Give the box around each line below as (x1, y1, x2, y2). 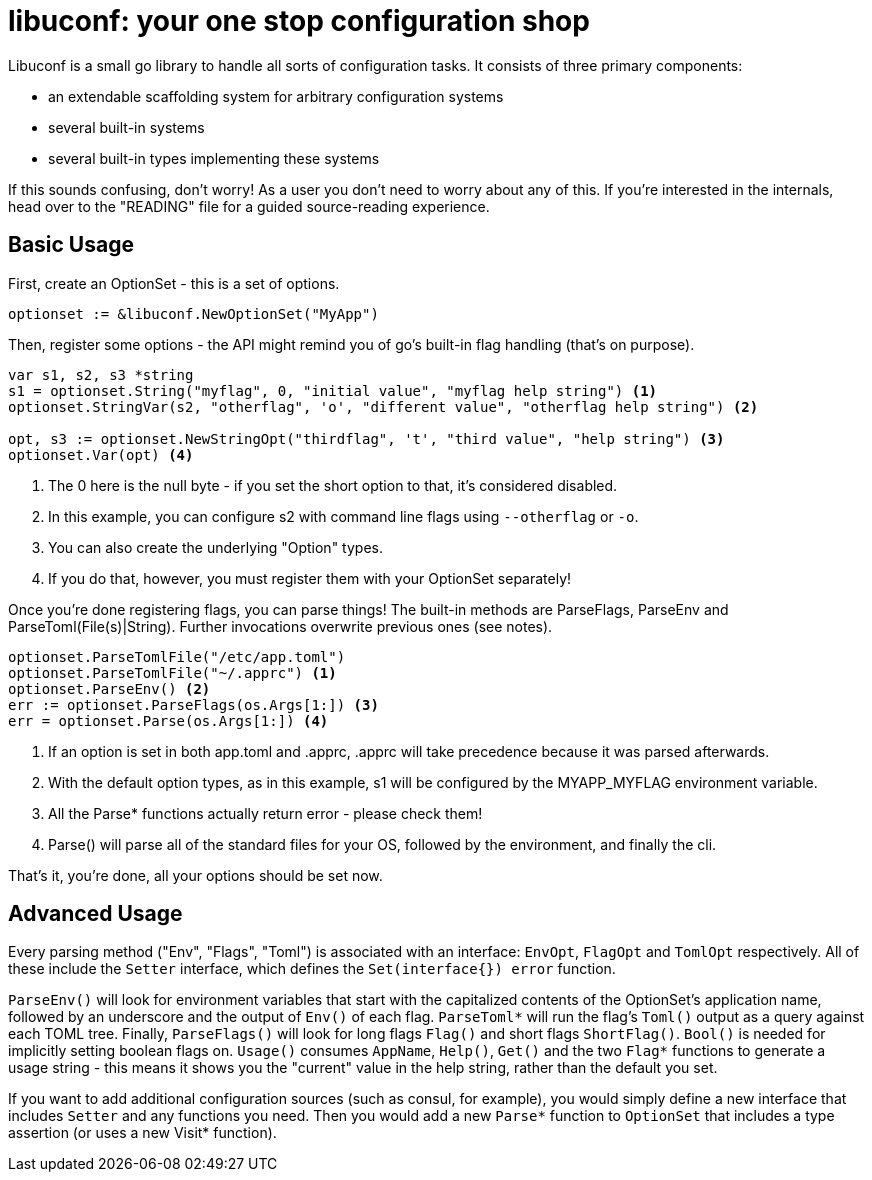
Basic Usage (8, 232, 134, 258)
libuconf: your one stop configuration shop (8, 4, 590, 38)
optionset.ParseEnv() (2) (8, 680, 211, 697)
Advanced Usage (8, 901, 183, 927)
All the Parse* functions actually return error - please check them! (48, 804, 483, 822)
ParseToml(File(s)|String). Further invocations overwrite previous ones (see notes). (8, 617, 553, 635)
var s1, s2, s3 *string (8, 366, 194, 383)
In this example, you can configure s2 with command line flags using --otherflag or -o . (48, 507, 639, 525)
